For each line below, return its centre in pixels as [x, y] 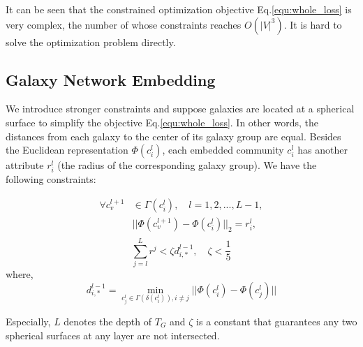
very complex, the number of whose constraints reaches [124, 24]
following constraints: [51, 179]
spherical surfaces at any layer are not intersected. [113, 335]
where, [20, 274]
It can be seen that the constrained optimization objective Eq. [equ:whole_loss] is [179, 9]
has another [323, 150]
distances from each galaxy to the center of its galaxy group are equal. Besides [173, 136]
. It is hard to [313, 24]
